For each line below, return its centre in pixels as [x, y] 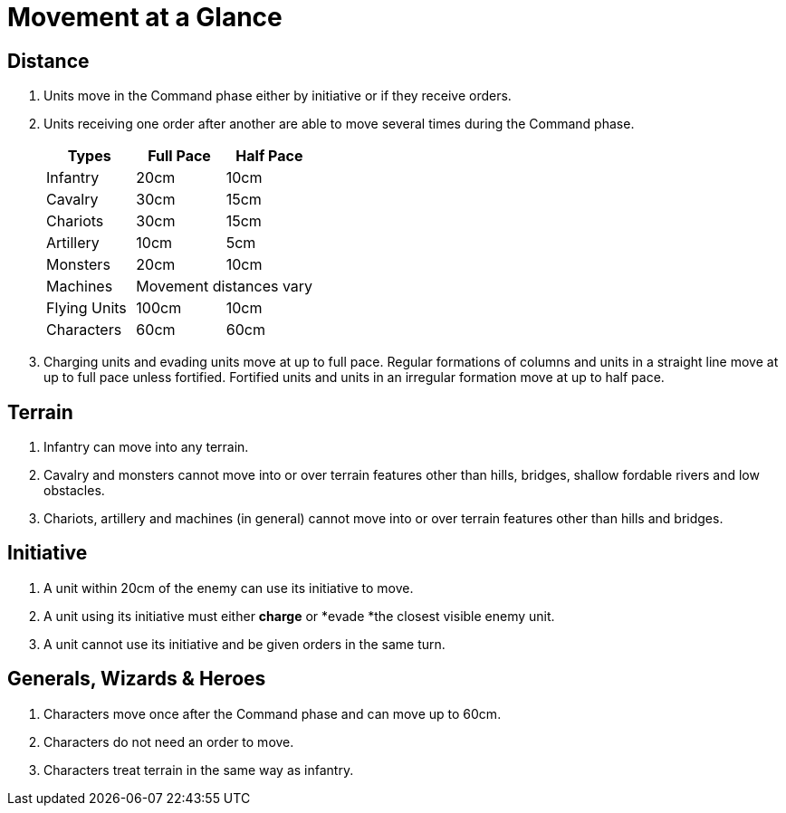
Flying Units [86, 308]
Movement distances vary [225, 287]
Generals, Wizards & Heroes [137, 679]
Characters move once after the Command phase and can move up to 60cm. [273, 713]
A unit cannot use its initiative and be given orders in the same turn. [244, 644]
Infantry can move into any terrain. [146, 447]
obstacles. [74, 491]
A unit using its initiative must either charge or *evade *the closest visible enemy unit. [299, 616]
